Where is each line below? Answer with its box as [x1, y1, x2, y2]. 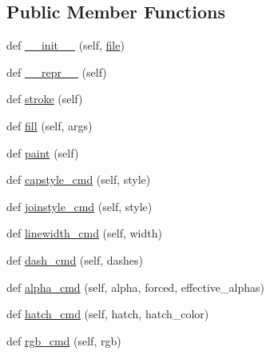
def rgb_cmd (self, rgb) [6, 332, 121, 349]
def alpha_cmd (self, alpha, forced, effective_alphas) [6, 278, 264, 295]
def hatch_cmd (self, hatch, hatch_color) [6, 305, 209, 322]
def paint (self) [6, 144, 79, 161]
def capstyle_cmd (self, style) [6, 171, 151, 188]
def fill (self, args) [6, 117, 93, 134]
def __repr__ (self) [6, 63, 107, 80]
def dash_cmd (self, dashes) [6, 251, 144, 268]
